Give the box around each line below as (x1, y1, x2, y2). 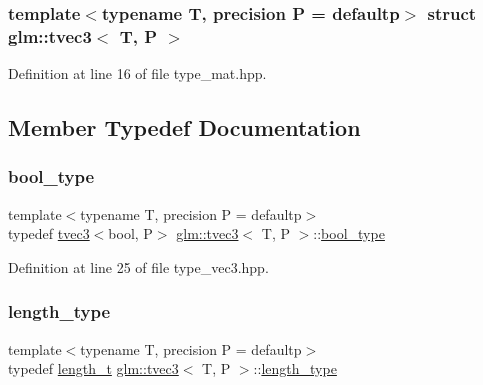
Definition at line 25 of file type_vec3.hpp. (8, 256, 269, 277)
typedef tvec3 (8, 223, 90, 244)
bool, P (108, 223, 153, 244)
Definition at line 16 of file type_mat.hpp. (8, 63, 267, 84)
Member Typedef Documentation (8, 112, 361, 143)
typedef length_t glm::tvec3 (8, 358, 179, 379)
